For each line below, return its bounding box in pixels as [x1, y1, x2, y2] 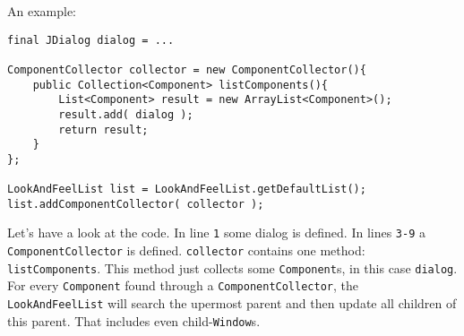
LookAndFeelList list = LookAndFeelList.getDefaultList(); [7, 183, 366, 196]
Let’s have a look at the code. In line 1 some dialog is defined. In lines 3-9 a [7, 223, 426, 242]
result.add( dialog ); [58, 108, 193, 121]
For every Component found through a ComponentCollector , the [7, 276, 358, 295]
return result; [58, 123, 149, 136]
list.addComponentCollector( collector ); [7, 197, 264, 211]
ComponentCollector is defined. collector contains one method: [7, 241, 365, 260]
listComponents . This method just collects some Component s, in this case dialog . [7, 258, 458, 277]
